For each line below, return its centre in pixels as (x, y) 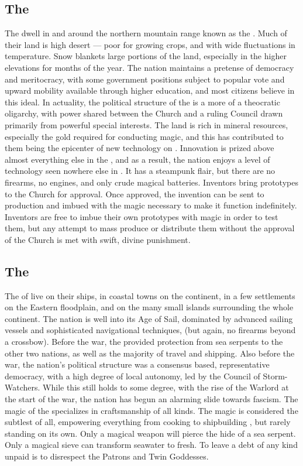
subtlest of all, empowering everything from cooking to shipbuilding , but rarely (148, 422)
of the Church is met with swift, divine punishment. (98, 239)
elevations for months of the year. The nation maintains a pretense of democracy (149, 67)
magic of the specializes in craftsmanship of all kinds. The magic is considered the (151, 410)
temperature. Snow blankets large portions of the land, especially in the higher (146, 56)
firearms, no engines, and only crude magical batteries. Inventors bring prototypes (151, 182)
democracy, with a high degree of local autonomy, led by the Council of (132, 376)
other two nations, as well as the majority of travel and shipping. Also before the (150, 353)
